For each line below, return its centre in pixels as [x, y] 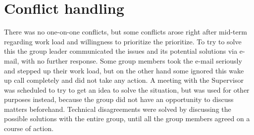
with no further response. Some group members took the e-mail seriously [131, 60]
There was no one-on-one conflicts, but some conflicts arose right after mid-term [126, 32]
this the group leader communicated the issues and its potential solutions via [121, 51]
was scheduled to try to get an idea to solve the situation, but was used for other [127, 89]
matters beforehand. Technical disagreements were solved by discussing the [118, 109]
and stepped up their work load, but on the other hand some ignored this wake [124, 70]
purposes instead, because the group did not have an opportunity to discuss [119, 99]
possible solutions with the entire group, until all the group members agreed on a [127, 118]
